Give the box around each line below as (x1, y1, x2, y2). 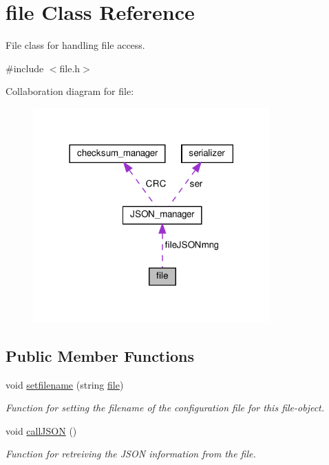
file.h (59, 61, 81, 75)
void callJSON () (6, 423, 77, 437)
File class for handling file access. (6, 38, 145, 52)
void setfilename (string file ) (6, 377, 124, 391)
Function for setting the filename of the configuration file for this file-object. (6, 400, 325, 415)
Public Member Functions (6, 345, 194, 366)
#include (6, 61, 44, 75)
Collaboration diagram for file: (6, 84, 134, 98)
